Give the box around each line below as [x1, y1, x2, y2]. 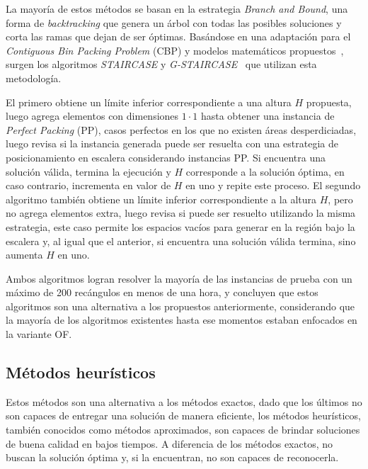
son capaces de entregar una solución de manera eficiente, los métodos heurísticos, [6, 408, 361, 423]
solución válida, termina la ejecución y [6, 164, 171, 179]
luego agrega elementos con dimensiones [6, 108, 179, 123]
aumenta [6, 247, 43, 262]
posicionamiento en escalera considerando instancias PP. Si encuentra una [6, 149, 326, 164]
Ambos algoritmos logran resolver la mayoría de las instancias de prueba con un [6, 271, 352, 286]
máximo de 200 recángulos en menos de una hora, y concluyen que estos [6, 285, 318, 300]
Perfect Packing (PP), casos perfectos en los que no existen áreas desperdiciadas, [6, 122, 357, 137]
